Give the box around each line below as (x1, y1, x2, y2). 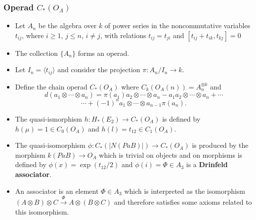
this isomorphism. (15, 206, 69, 217)
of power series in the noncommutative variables (104, 20, 251, 31)
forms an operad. (78, 47, 129, 58)
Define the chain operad (15, 81, 87, 91)
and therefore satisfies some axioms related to (114, 196, 252, 207)
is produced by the (192, 140, 249, 150)
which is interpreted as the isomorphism (124, 185, 246, 196)
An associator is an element (15, 185, 99, 196)
